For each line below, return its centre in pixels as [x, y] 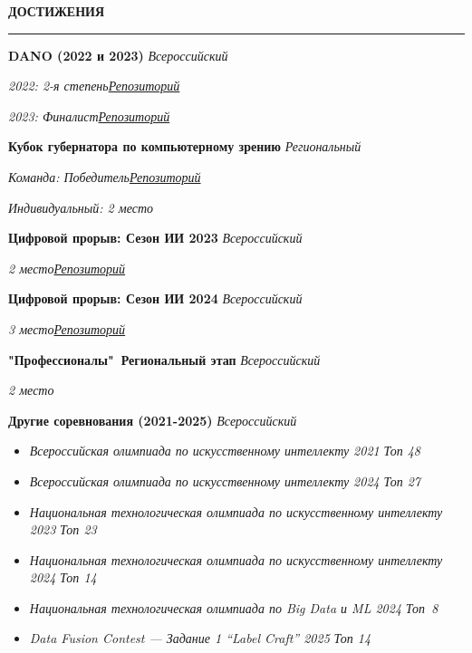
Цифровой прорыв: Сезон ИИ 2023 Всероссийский [155, 238]
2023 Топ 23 [63, 529]
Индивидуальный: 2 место [81, 207]
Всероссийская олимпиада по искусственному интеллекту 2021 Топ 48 [225, 451]
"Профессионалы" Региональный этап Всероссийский [164, 359]
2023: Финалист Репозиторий [89, 115]
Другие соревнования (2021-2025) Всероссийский [153, 420]
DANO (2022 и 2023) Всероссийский [118, 55]
